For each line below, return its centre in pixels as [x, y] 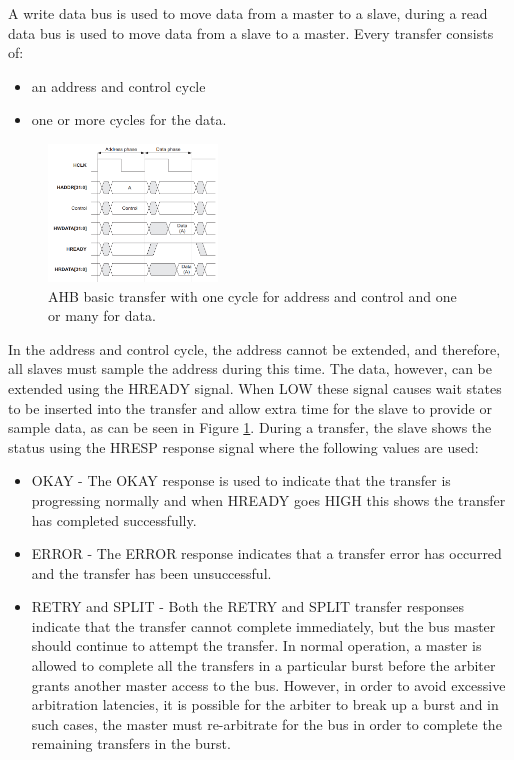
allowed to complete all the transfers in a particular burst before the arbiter [263, 665]
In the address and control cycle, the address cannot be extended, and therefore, [254, 348]
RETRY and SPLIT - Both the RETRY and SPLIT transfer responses [248, 606]
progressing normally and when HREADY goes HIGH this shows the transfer [268, 499]
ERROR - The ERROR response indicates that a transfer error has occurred [266, 553]
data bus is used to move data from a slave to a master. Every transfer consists [251, 32]
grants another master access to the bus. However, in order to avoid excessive [268, 684]
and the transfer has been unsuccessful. [151, 572]
